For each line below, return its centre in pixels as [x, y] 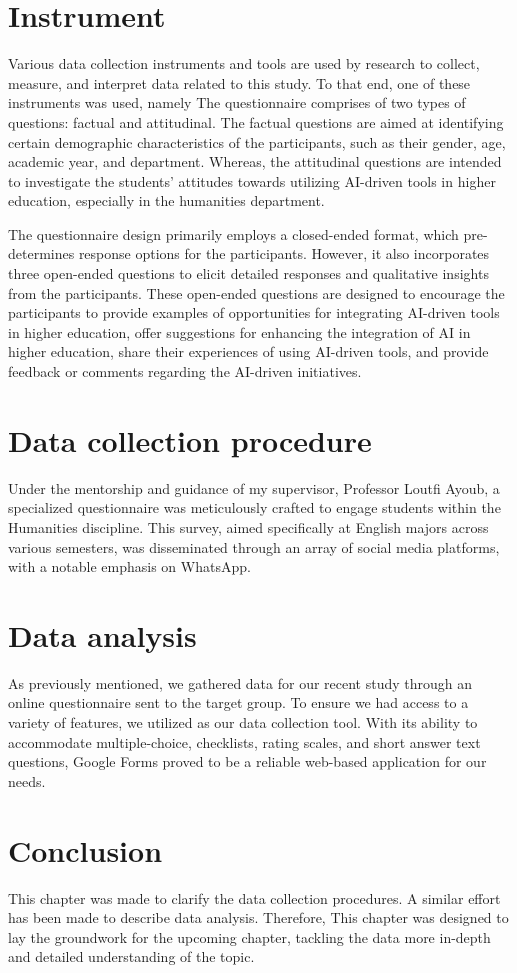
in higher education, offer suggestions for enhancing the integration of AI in [239, 331]
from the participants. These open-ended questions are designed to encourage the [256, 292]
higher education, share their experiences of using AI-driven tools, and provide [248, 351]
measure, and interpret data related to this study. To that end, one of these [239, 82]
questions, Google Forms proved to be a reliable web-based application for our [247, 761]
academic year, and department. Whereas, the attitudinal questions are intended [255, 161]
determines [41, 253]
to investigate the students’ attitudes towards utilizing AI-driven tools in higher [252, 180]
